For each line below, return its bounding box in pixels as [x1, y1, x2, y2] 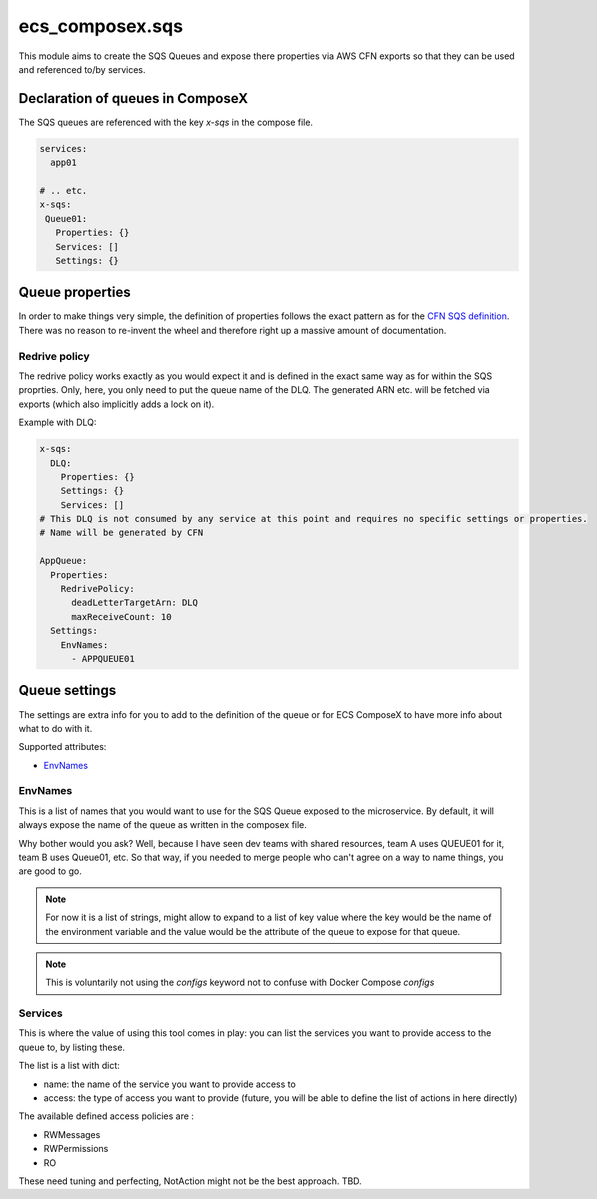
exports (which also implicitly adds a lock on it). [18, 398, 215, 410]
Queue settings [18, 682, 117, 699]
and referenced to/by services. [18, 63, 146, 75]
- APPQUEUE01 [71, 653, 135, 664]
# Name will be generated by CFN [39, 527, 204, 539]
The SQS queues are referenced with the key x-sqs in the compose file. [18, 116, 314, 128]
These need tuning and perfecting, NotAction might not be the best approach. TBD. [18, 1175, 362, 1187]
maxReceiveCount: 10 [71, 611, 172, 622]
